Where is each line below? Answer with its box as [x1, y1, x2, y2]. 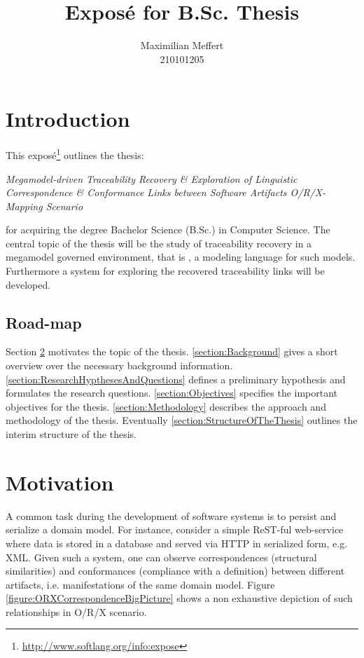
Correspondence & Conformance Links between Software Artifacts [6, 185, 287, 200]
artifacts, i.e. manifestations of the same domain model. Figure [6, 577, 275, 591]
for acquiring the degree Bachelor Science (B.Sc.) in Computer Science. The [6, 222, 330, 237]
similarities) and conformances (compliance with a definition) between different [6, 563, 345, 578]
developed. [6, 277, 51, 292]
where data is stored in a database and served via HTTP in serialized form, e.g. [6, 535, 348, 550]
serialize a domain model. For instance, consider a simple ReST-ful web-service [6, 522, 344, 537]
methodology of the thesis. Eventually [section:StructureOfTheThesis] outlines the [6, 413, 358, 427]
